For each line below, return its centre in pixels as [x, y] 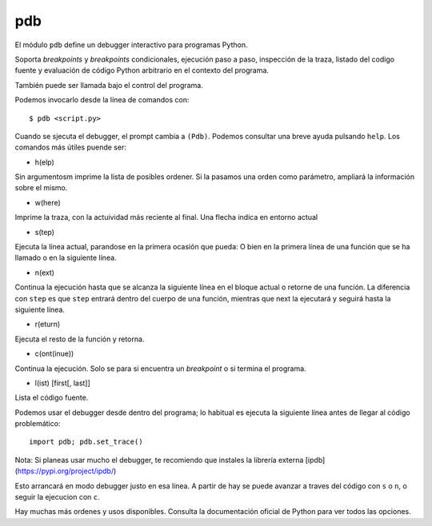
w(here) [48, 202]
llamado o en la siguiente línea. [66, 258]
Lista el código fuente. [52, 398]
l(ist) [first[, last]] [63, 383]
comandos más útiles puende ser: [71, 147]
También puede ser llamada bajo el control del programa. [109, 85]
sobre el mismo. [41, 188]
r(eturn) [48, 325]
